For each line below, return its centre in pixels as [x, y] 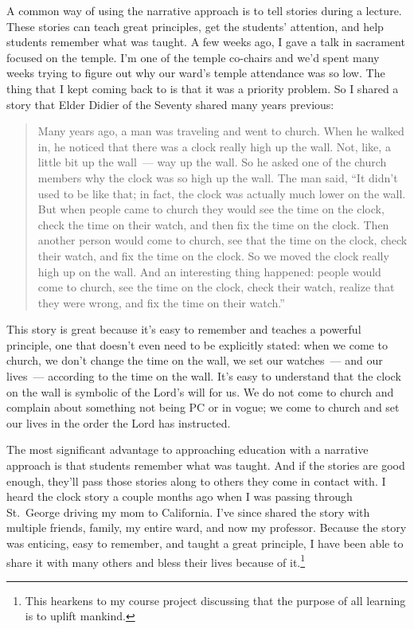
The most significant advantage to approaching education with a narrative [187, 449]
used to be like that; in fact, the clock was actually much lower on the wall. [222, 193]
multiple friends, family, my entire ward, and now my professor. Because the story [207, 527]
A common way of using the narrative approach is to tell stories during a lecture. [204, 10]
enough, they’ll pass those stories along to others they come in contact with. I [196, 481]
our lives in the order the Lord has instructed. [119, 422]
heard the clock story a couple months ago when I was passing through [180, 496]
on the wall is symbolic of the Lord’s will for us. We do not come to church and [200, 391]
